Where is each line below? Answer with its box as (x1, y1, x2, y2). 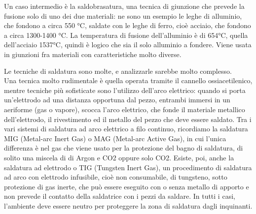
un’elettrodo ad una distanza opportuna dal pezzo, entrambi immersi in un (4, 94, 230, 105)
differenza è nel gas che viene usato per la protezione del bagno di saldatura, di (4, 143, 243, 153)
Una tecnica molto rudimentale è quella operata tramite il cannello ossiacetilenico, (4, 75, 253, 86)
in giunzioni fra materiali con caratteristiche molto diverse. (4, 49, 182, 59)
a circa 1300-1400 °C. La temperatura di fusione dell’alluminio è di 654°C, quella (4, 30, 248, 40)
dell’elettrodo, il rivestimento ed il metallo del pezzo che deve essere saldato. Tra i (4, 114, 252, 124)
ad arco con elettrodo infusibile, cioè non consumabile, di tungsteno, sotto (4, 172, 227, 182)
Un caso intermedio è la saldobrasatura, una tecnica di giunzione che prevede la (4, 1, 245, 11)
